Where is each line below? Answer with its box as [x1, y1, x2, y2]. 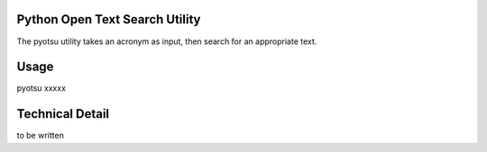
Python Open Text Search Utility [16, 12, 201, 27]
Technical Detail [16, 106, 110, 121]
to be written [16, 130, 65, 141]
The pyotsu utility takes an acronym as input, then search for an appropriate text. [16, 36, 317, 47]
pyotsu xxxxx [16, 83, 67, 94]
